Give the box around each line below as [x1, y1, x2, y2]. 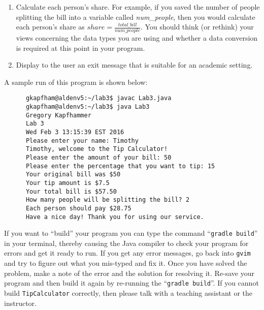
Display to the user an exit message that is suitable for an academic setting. [16, 59, 253, 70]
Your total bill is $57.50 [25, 188, 117, 195]
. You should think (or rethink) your [141, 21, 254, 32]
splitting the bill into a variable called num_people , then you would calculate [16, 11, 255, 22]
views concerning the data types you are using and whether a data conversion [16, 33, 258, 43]
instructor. [4, 297, 37, 308]
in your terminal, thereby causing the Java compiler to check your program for [4, 237, 249, 248]
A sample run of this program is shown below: [4, 76, 148, 87]
